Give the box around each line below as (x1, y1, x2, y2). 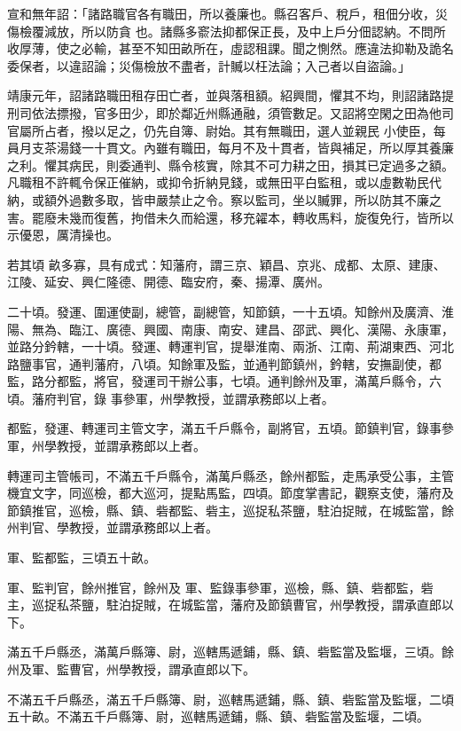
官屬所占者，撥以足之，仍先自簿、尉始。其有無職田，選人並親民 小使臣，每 (7, 121, 446, 139)
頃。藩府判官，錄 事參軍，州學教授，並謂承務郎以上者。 (7, 389, 334, 407)
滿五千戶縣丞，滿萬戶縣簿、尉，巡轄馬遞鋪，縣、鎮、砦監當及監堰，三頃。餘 (7, 642, 454, 661)
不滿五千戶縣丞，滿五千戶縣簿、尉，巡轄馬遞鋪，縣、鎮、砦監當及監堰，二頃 (7, 689, 454, 708)
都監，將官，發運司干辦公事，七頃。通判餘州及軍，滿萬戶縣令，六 (56, 372, 441, 390)
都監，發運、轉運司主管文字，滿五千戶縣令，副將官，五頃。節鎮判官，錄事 (7, 419, 441, 437)
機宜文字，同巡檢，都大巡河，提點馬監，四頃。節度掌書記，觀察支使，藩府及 (7, 483, 454, 502)
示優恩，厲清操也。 (7, 225, 119, 244)
